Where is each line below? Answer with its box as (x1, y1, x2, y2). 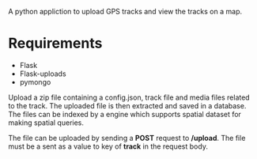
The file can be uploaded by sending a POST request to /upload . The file (8, 133, 246, 142)
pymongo (19, 77, 51, 86)
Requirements (8, 35, 103, 52)
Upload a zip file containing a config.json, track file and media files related (8, 93, 251, 102)
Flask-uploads (19, 69, 66, 78)
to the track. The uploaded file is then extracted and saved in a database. (8, 100, 247, 110)
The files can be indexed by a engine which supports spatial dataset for (8, 109, 241, 119)
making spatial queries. (8, 118, 85, 127)
